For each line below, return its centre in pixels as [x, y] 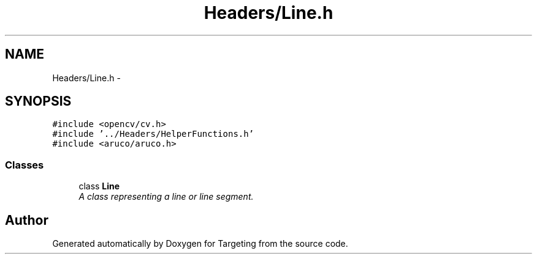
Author [27, 220]
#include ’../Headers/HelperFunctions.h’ [153, 134]
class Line [99, 186]
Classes [25, 165]
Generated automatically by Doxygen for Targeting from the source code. [200, 244]
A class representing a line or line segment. [166, 197]
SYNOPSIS [38, 101]
